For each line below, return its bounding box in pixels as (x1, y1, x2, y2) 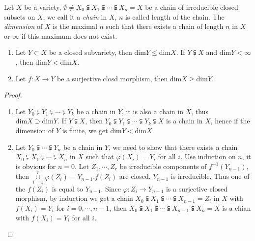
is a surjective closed (166, 183, 228, 193)
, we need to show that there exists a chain (109, 142, 238, 152)
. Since (101, 183, 121, 193)
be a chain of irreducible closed (145, 2, 238, 12)
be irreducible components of (119, 161, 207, 171)
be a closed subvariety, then (49, 47, 132, 57)
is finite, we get (62, 125, 108, 135)
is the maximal (53, 21, 97, 31)
